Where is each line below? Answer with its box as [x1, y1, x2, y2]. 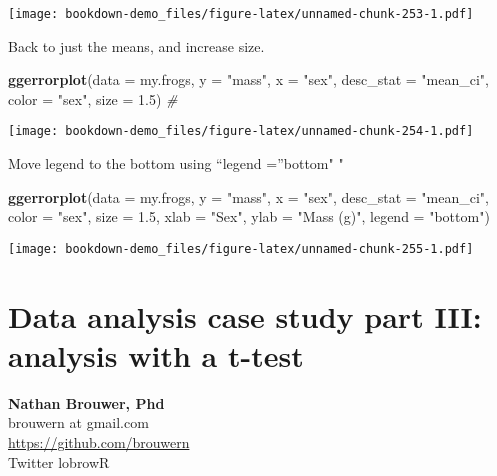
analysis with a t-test [8, 334, 304, 375]
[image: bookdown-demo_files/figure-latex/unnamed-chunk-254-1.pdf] [8, 124, 474, 139]
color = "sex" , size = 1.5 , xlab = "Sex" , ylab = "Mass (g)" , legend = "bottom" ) [8, 206, 490, 227]
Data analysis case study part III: [8, 295, 482, 336]
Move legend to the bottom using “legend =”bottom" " [8, 153, 344, 174]
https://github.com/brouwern [8, 432, 190, 453]
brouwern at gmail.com [8, 412, 149, 433]
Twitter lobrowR [8, 451, 110, 472]
